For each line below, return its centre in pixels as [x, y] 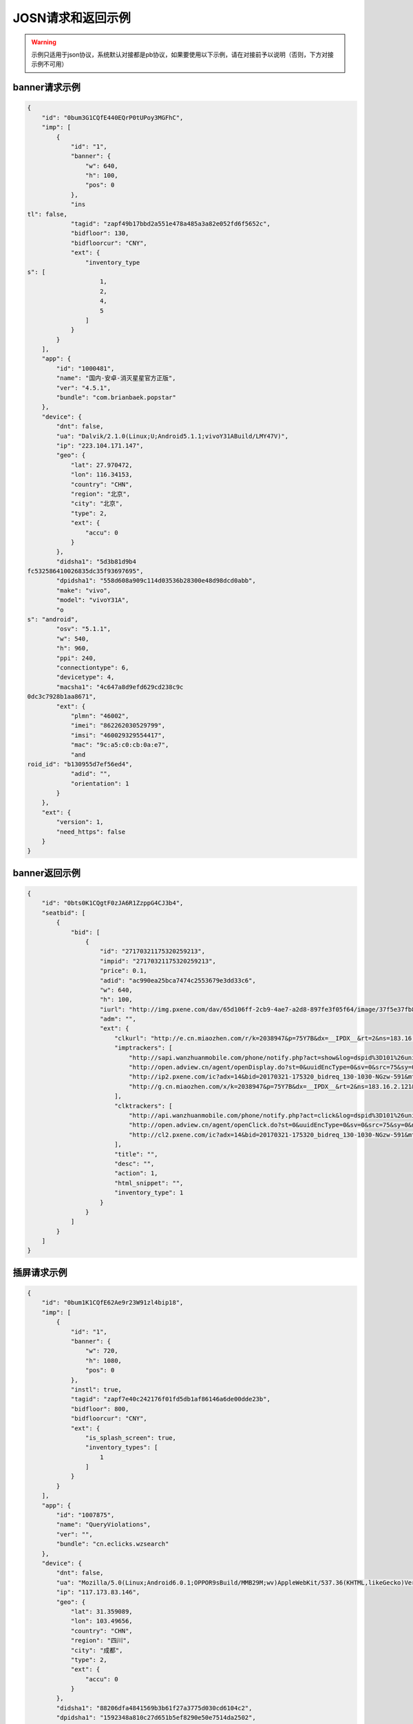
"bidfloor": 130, [100, 233]
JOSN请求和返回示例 [72, 18]
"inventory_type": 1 [149, 1193]
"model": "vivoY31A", [93, 600]
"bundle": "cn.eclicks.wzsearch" [113, 1544]
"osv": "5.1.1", [84, 629]
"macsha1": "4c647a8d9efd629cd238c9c [120, 687]
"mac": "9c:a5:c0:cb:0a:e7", [120, 745]
